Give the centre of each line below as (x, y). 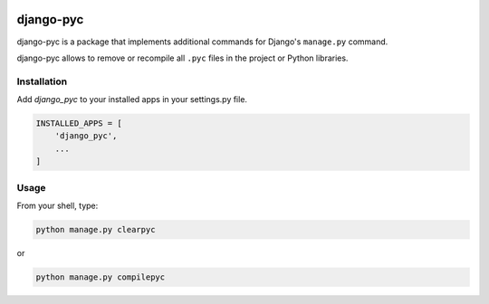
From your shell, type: (58, 205)
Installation (42, 81)
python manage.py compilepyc (101, 277)
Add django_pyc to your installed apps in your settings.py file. (132, 100)
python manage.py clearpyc (96, 229)
